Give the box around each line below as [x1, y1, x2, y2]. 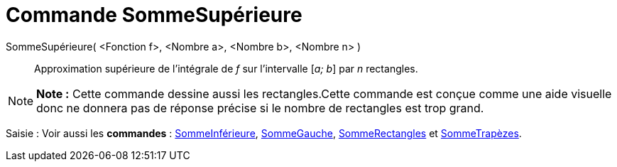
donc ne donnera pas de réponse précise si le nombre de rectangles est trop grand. [36, 100, 484, 115]
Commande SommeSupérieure [6, 3, 302, 27]
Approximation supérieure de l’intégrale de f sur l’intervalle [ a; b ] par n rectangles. [34, 62, 418, 75]
